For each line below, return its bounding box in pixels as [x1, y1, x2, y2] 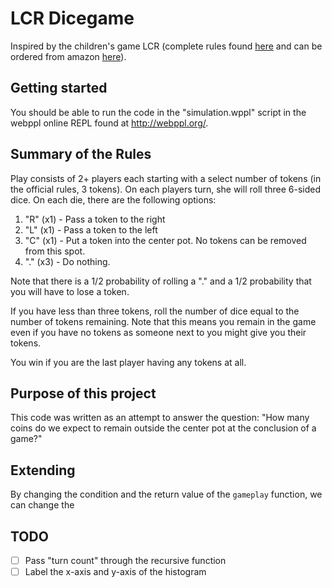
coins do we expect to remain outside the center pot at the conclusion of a [10, 422, 317, 434]
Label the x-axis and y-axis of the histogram [24, 566, 207, 578]
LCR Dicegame [10, 7, 135, 30]
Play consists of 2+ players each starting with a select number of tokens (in [10, 172, 322, 184]
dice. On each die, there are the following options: [10, 193, 217, 206]
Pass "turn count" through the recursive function [24, 555, 227, 566]
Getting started [10, 80, 108, 97]
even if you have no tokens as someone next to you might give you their [10, 326, 307, 338]
